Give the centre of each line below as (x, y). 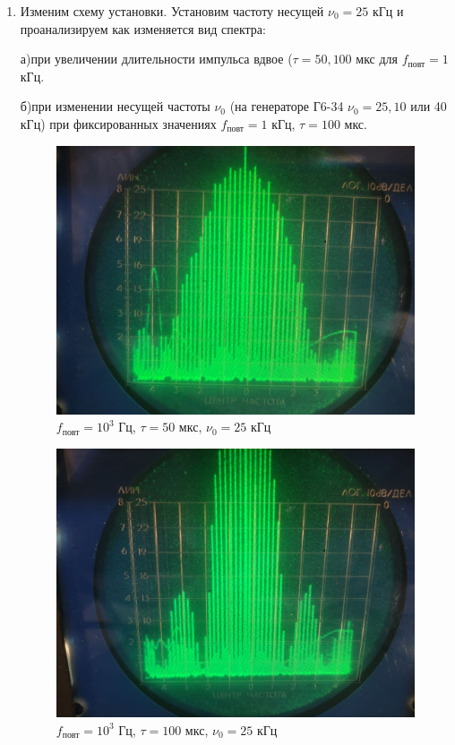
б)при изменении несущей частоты (115, 106)
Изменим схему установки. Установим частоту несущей (172, 11)
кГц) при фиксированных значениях (118, 123)
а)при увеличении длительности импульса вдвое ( (156, 59)
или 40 (429, 106)
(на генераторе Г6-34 (287, 106)
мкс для (377, 59)
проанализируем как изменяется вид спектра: (143, 28)
